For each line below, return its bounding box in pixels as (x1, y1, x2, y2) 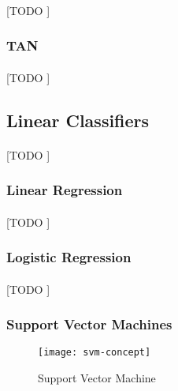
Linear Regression (6, 180, 123, 200)
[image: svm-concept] (38, 347, 151, 359)
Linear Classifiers (6, 107, 150, 132)
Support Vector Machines (6, 314, 172, 334)
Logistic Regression (6, 247, 132, 267)
